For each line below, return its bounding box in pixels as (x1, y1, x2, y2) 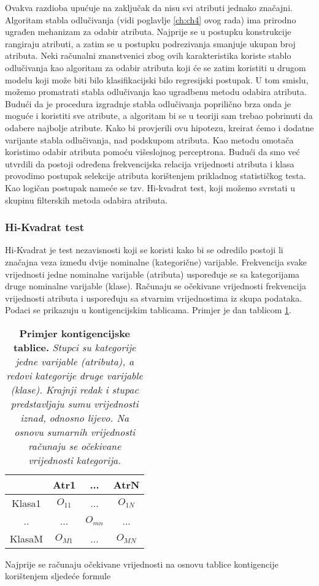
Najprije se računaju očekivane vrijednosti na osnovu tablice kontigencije (5, 557, 279, 570)
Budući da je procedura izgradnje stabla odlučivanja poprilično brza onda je (5, 97, 291, 110)
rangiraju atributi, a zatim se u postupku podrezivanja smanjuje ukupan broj (5, 37, 296, 50)
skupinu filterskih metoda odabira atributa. (5, 193, 168, 206)
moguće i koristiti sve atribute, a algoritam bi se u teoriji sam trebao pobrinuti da (5, 109, 313, 122)
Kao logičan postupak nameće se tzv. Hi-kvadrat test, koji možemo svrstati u (5, 181, 295, 194)
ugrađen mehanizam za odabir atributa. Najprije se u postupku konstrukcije (5, 25, 291, 38)
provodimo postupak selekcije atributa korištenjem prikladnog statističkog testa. (5, 169, 306, 182)
